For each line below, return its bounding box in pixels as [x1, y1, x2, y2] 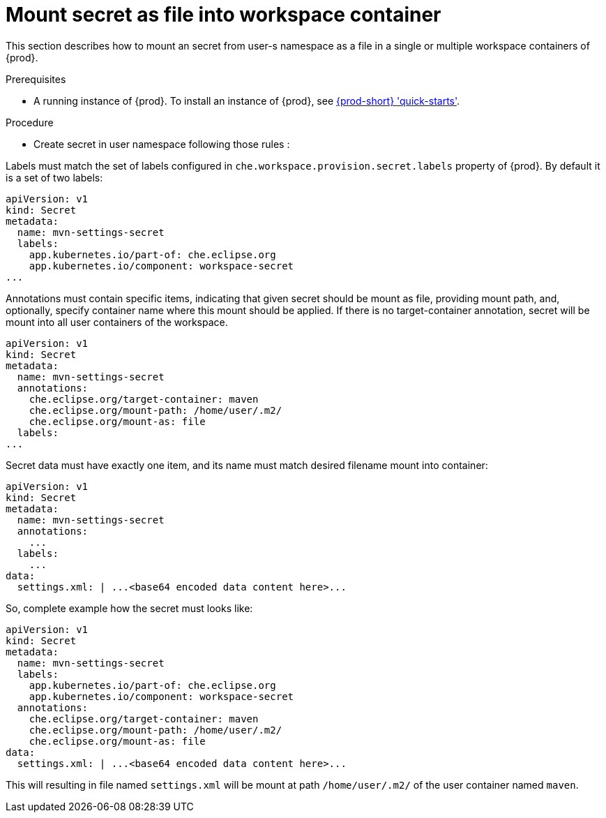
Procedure [6, 116, 54, 128]
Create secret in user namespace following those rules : [33, 137, 290, 150]
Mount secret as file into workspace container [6, 3, 441, 27]
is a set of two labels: [6, 171, 103, 184]
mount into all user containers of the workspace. [6, 315, 228, 328]
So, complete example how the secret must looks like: [6, 602, 253, 614]
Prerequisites [6, 73, 66, 85]
